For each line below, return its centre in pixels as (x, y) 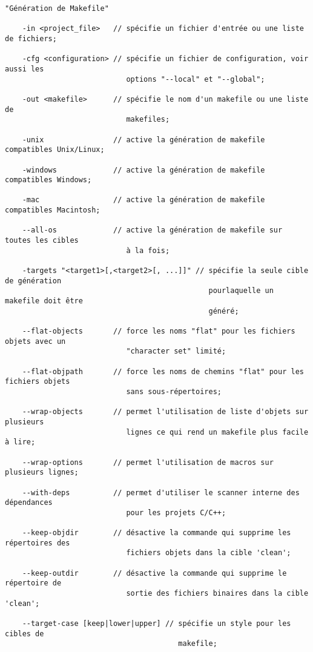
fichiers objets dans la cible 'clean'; (209, 553)
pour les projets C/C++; (176, 512)
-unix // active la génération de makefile (143, 140)
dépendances (29, 503)
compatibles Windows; (48, 180)
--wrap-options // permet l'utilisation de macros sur (148, 462)
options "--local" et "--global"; (196, 79)
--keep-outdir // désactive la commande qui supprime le (154, 573)
